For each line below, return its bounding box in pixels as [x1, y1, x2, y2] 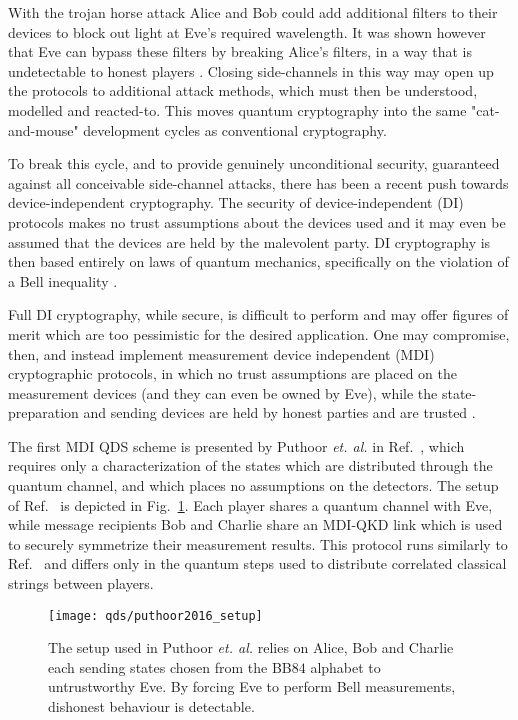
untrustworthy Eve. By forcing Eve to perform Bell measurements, [48, 676, 456, 697]
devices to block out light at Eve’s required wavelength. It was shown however [8, 21, 486, 42]
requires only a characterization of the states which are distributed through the [8, 455, 493, 476]
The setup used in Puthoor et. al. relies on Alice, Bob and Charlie [48, 637, 454, 658]
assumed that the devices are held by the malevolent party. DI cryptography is [8, 231, 491, 252]
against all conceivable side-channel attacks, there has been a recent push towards [8, 172, 509, 193]
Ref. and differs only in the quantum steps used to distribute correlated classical [8, 553, 507, 574]
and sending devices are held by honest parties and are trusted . [83, 402, 476, 423]
